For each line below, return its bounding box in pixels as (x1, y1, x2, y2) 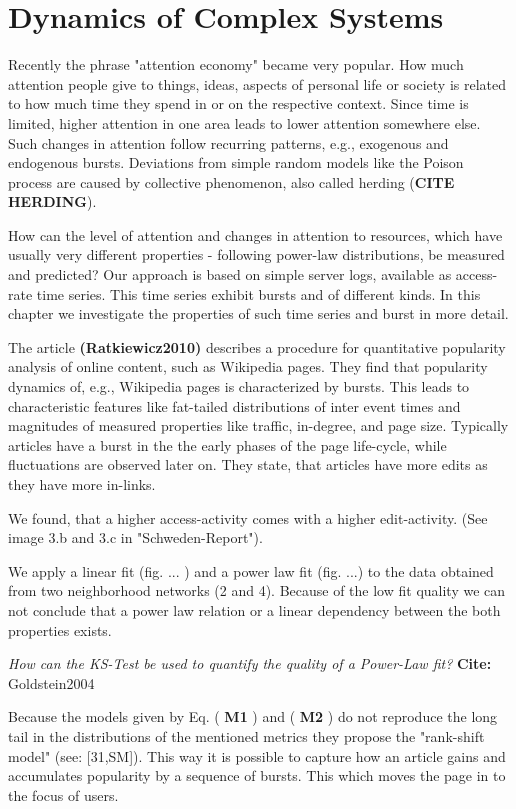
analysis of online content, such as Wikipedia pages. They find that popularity (8, 356, 488, 377)
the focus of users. (8, 784, 119, 805)
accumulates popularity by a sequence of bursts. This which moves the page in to (8, 765, 506, 786)
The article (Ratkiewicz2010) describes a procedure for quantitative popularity (8, 336, 506, 357)
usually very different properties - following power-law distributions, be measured (8, 244, 505, 265)
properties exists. (8, 619, 112, 640)
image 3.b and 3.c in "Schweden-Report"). (8, 527, 263, 548)
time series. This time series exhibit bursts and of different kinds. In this (36, 283, 481, 304)
